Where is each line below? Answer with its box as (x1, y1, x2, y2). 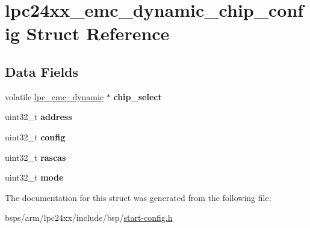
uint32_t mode (5, 171, 64, 184)
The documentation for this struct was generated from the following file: (5, 191, 271, 203)
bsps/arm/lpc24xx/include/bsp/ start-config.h (5, 211, 173, 224)
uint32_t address (5, 110, 72, 123)
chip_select (113, 90, 162, 103)
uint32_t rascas (5, 151, 66, 163)
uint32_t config (5, 130, 66, 143)
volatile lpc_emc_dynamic (5, 90, 104, 103)
